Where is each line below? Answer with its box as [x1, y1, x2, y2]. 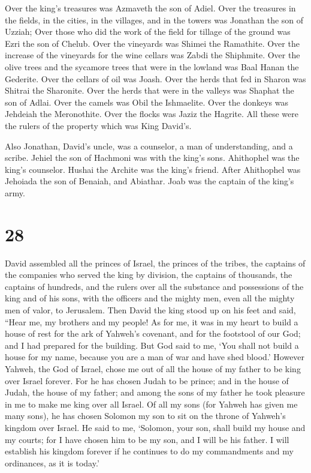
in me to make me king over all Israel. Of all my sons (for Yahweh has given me [5, 397, 298, 410]
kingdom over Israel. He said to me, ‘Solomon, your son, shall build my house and [5, 421, 306, 433]
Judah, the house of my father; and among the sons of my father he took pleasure [5, 386, 305, 399]
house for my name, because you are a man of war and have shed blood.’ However [5, 351, 305, 363]
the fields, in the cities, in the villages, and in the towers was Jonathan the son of [5, 13, 304, 26]
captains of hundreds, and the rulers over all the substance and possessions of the [5, 280, 304, 292]
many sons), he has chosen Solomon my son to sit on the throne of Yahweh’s [5, 409, 286, 422]
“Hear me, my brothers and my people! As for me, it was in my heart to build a [5, 315, 298, 328]
